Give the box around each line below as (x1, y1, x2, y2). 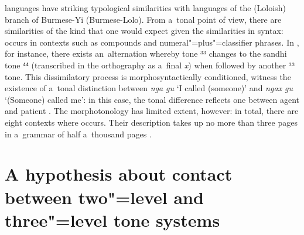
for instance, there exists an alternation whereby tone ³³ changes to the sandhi (5, 47, 287, 60)
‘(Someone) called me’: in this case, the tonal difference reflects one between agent (5, 93, 300, 105)
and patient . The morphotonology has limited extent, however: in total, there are (5, 105, 299, 117)
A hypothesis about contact (5, 162, 233, 186)
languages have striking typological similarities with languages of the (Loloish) (5, 2, 286, 13)
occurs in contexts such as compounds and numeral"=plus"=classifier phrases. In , (5, 36, 299, 48)
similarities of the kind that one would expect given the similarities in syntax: (5, 25, 283, 37)
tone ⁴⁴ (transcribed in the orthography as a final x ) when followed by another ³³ (5, 58, 295, 71)
